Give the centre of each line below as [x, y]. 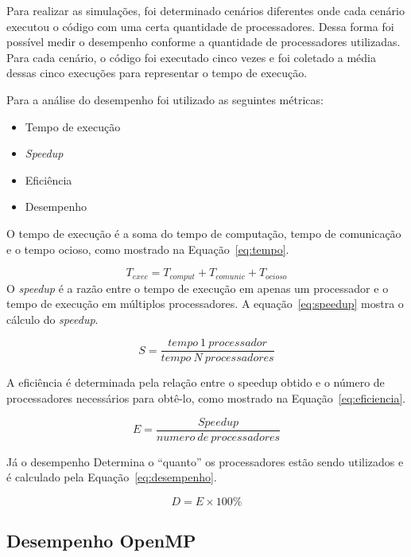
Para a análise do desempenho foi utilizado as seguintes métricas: [165, 99]
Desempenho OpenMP [101, 541]
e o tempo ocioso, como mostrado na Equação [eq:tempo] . [148, 249]
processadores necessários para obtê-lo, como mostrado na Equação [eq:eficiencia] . [206, 398]
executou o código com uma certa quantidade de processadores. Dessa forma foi [200, 26]
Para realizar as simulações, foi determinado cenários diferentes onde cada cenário [205, 10]
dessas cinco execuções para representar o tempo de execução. [157, 73]
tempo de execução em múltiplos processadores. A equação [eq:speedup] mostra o [205, 304]
